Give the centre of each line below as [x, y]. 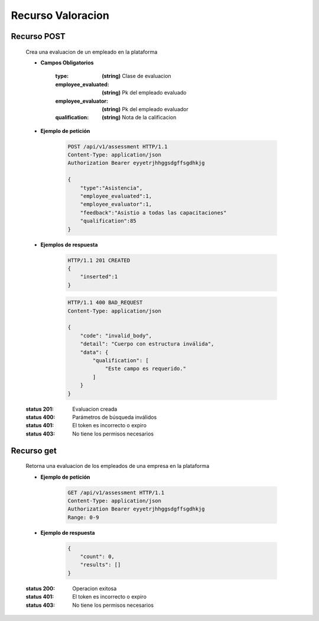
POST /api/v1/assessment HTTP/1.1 [118, 147]
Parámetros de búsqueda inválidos [115, 417]
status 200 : [40, 589]
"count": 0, [97, 557]
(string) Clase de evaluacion [136, 76]
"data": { [94, 352]
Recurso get [34, 451]
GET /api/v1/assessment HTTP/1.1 [116, 492]
